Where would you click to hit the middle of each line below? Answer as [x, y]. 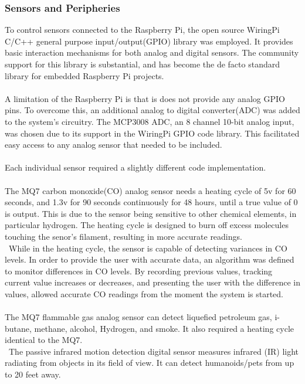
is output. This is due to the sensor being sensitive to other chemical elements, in [151, 213]
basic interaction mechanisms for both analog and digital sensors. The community [152, 52]
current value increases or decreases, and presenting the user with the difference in [152, 282]
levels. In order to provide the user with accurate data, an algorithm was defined [150, 259]
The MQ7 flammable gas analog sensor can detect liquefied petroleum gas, [138, 317]
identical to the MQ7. [44, 340]
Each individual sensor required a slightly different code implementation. [135, 167]
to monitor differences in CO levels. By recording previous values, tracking [139, 271]
